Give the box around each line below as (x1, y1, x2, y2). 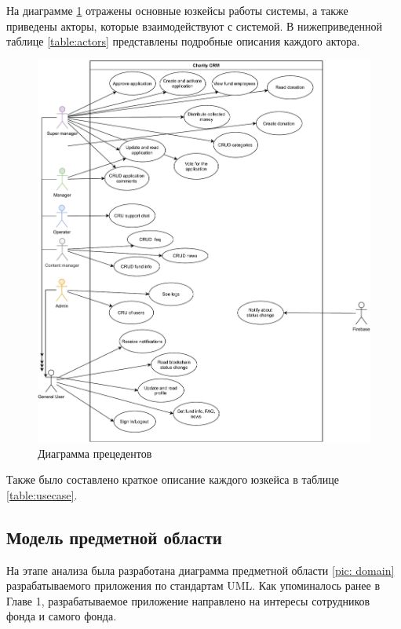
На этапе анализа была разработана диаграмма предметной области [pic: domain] (6, 561, 395, 578)
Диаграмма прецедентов (38, 444, 152, 461)
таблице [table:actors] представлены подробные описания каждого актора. (6, 33, 360, 49)
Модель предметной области (6, 525, 222, 549)
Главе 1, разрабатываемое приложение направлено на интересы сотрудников (6, 592, 370, 609)
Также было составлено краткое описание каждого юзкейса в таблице (6, 471, 339, 488)
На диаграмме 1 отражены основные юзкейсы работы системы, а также (6, 2, 348, 18)
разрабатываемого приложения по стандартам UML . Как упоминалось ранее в (6, 577, 381, 594)
